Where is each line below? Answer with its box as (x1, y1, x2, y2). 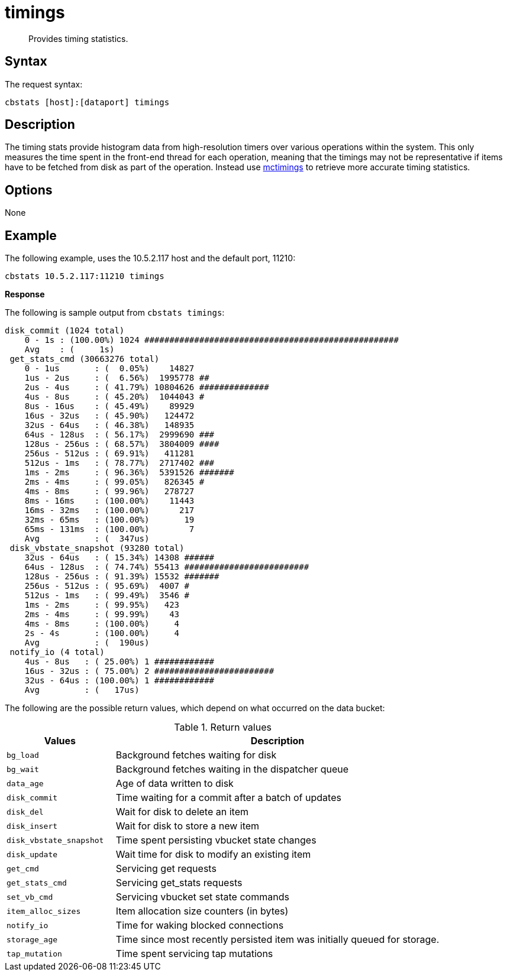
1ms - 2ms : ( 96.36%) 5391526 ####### (24, 468, 234, 478)
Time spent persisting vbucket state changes (115, 834, 317, 847)
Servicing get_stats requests (115, 877, 243, 889)
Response (5, 289, 45, 300)
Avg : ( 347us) (24, 534, 150, 544)
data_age (7, 779, 44, 788)
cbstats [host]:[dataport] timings (5, 97, 170, 107)
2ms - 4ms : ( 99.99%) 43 (24, 609, 180, 620)
